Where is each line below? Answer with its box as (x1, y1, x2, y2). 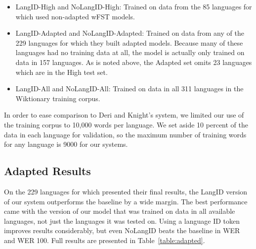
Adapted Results (4, 163, 91, 179)
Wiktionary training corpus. (15, 93, 100, 103)
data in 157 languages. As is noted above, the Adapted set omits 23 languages (15, 57, 252, 67)
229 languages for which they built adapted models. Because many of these (15, 37, 243, 48)
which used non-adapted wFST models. (15, 11, 135, 21)
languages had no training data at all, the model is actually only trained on (15, 47, 245, 58)
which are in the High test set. (15, 66, 108, 77)
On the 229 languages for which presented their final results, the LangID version (4, 186, 248, 196)
